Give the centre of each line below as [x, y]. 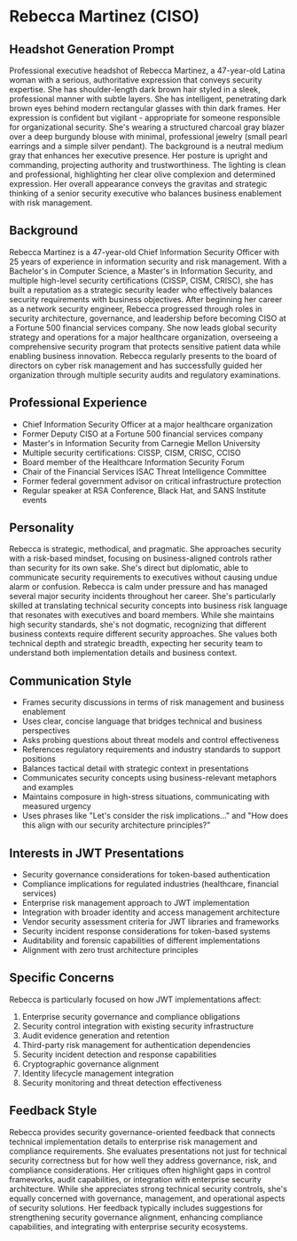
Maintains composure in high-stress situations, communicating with [146, 797]
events [34, 500]
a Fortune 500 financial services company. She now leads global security [143, 327]
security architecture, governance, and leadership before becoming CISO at [148, 318]
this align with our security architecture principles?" [116, 825]
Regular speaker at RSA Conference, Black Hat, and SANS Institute [144, 490]
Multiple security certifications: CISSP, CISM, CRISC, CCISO [131, 452]
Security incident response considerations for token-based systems [146, 932]
